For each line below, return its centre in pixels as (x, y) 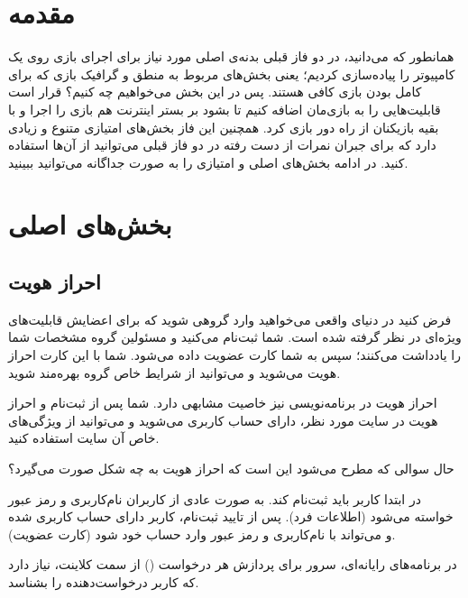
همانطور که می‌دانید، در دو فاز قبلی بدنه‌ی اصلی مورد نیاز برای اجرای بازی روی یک (231, 56)
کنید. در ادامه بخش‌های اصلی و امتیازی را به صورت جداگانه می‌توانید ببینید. (208, 162)
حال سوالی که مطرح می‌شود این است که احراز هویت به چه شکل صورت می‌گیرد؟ (231, 469)
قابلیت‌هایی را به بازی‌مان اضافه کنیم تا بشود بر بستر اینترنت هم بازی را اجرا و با (225, 109)
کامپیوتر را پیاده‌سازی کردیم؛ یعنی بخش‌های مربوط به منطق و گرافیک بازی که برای (232, 74)
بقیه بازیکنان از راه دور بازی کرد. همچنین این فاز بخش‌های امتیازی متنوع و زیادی (224, 127)
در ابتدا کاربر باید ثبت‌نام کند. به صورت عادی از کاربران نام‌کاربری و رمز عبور (215, 498)
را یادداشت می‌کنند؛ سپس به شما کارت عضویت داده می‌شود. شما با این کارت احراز (234, 355)
